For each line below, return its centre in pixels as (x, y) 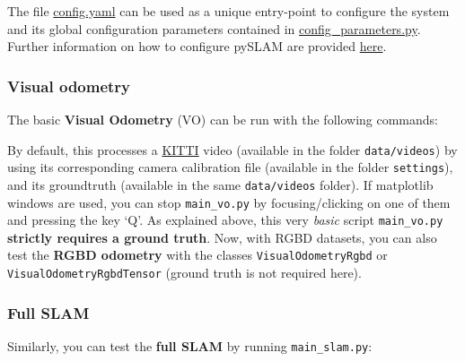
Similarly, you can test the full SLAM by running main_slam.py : (190, 346)
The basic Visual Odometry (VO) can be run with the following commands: (223, 119)
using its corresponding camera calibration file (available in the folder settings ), (230, 167)
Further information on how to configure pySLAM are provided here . (197, 46)
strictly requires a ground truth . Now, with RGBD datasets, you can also (222, 237)
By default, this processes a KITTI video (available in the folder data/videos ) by (232, 149)
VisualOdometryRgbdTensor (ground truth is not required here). (184, 273)
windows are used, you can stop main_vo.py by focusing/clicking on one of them (229, 202)
